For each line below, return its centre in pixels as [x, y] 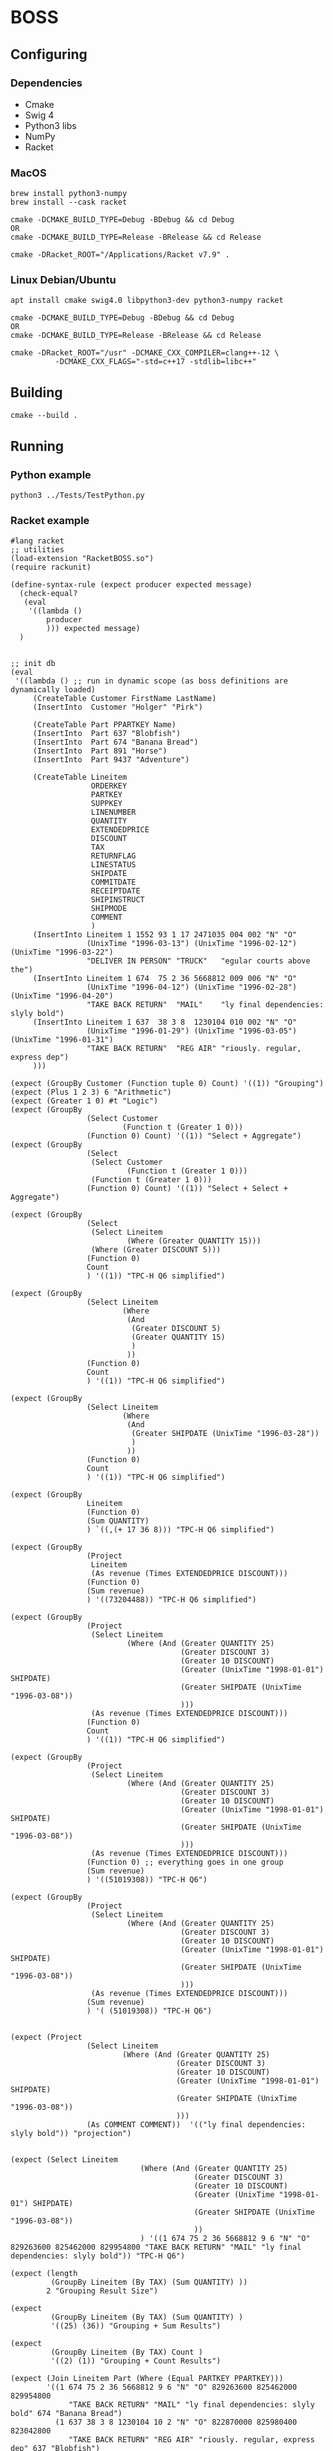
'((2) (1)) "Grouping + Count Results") [136, 2361]
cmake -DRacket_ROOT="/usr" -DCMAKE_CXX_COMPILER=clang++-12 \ [145, 353]
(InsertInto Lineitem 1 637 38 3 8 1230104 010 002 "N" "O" [165, 1022]
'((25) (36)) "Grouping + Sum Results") [136, 2326]
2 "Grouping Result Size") [102, 2291]
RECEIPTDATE [115, 891]
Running [37, 446]
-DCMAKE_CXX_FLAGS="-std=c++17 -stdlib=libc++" [155, 362]
